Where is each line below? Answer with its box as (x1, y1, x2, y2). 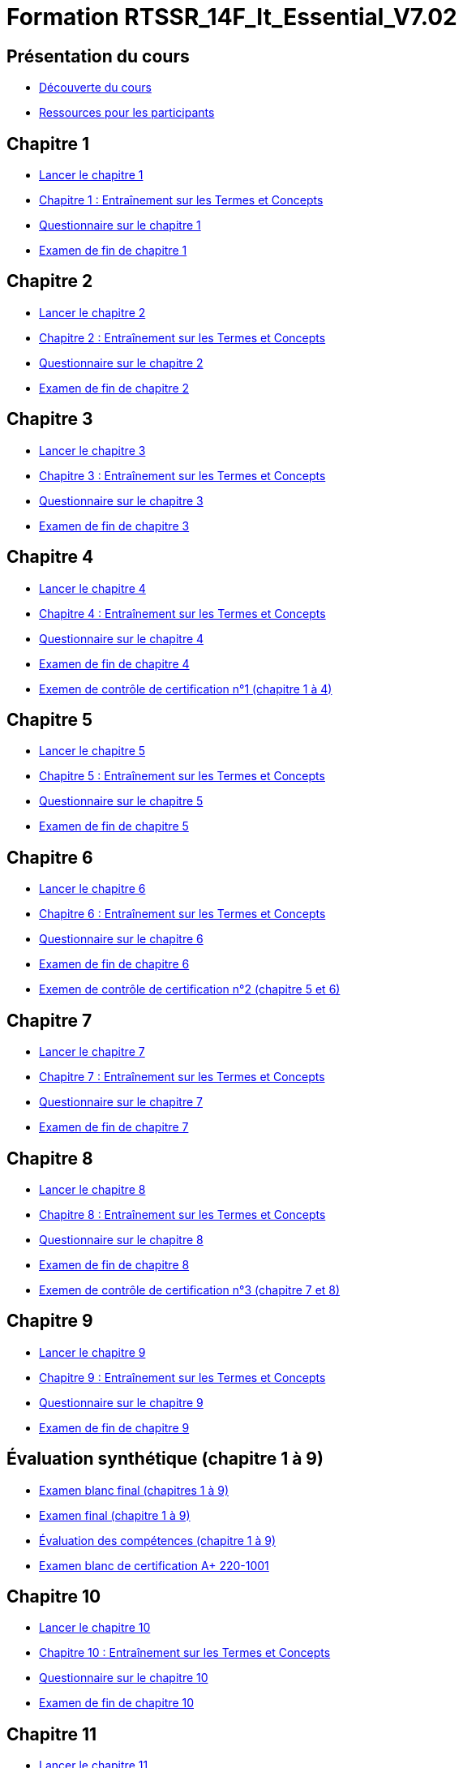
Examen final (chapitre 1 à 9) (39, 1508, 191, 1522)
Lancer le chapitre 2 (39, 305, 146, 320)
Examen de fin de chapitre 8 (39, 1257, 190, 1272)
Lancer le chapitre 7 (39, 1045, 145, 1059)
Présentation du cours (6, 45, 190, 67)
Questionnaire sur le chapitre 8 (39, 1232, 204, 1247)
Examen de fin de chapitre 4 (39, 656, 190, 671)
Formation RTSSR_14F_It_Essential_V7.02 (6, 3, 457, 31)
